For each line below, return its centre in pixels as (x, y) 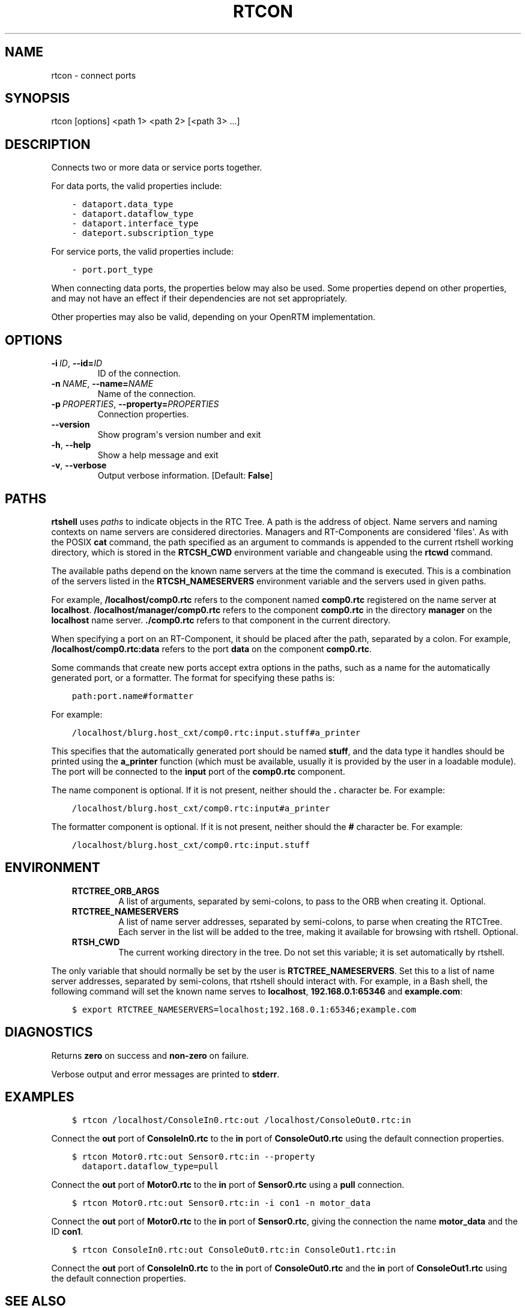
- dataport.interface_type (135, 224)
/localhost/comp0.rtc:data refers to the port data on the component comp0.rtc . (211, 649)
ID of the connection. (139, 374)
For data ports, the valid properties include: (137, 186)
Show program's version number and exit (179, 435)
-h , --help (71, 445)
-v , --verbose (79, 465)
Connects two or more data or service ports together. (157, 168)
